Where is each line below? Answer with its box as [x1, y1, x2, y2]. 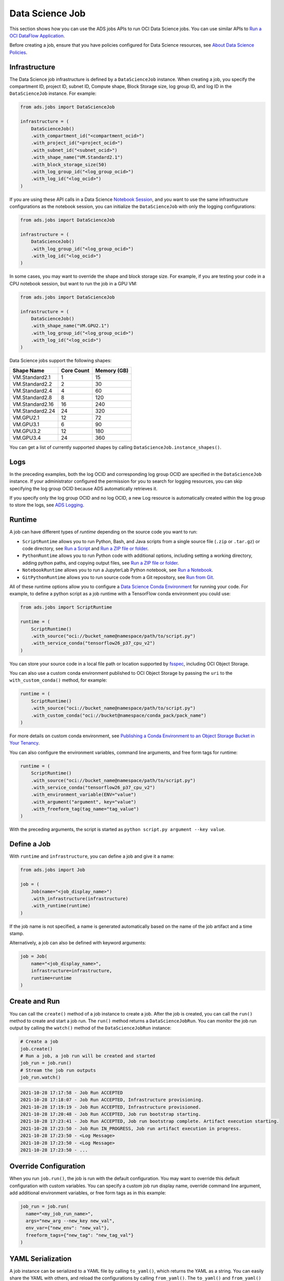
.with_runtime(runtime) [31, 903, 91, 909]
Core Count [60, 367, 90, 374]
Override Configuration [9, 1162, 85, 1171]
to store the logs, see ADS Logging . [9, 502, 84, 508]
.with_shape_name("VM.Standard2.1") [31, 154, 123, 160]
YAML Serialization [9, 1254, 72, 1263]
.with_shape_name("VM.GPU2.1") [31, 323, 110, 329]
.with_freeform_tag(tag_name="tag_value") [31, 806, 139, 812]
